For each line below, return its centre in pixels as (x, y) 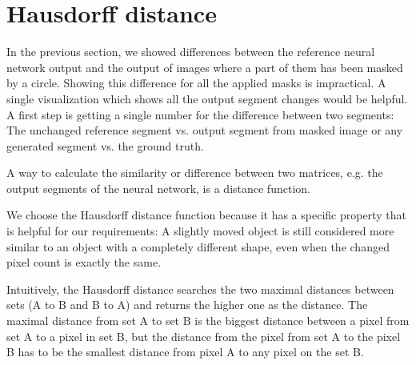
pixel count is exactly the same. (84, 262)
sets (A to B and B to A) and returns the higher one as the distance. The (187, 305)
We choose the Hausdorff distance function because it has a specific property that (206, 215)
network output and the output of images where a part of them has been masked (205, 67)
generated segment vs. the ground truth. (105, 145)
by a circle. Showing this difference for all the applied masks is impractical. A (196, 83)
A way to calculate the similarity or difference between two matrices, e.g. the (195, 172)
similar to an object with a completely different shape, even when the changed (198, 246)
